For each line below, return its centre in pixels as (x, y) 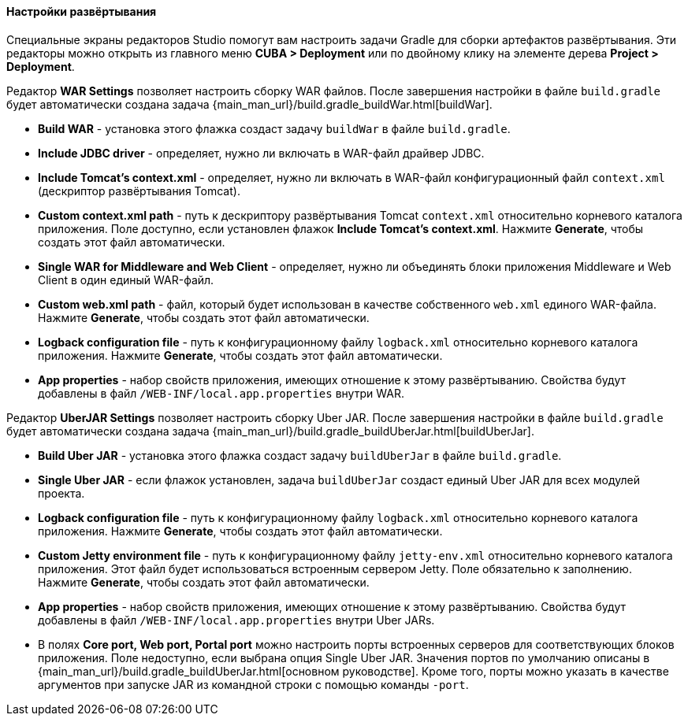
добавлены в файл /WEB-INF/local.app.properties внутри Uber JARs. (236, 620)
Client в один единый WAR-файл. (126, 280)
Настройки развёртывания (82, 11)
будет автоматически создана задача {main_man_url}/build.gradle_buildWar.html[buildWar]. (249, 104)
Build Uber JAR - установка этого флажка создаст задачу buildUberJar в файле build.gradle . (300, 455)
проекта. (61, 493)
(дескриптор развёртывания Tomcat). (139, 191)
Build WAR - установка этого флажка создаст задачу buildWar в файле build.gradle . (274, 128)
